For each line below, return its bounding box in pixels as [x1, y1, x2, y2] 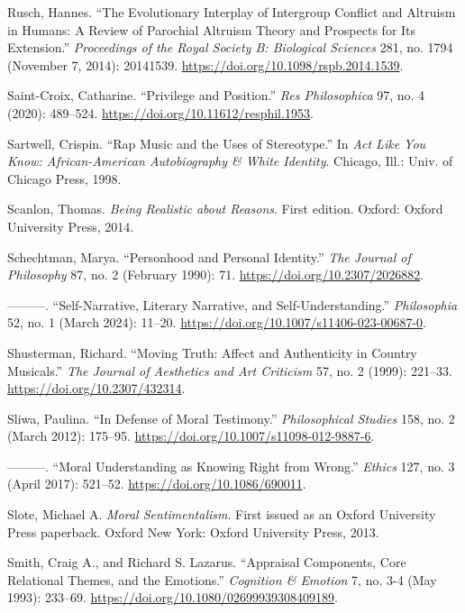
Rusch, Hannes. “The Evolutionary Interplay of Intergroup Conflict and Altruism [7, 3, 456, 21]
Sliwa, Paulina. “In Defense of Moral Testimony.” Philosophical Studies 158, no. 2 [7, 408, 455, 427]
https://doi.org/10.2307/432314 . [7, 379, 186, 398]
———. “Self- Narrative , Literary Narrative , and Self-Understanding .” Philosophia [7, 295, 458, 314]
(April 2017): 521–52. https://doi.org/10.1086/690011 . [7, 474, 306, 493]
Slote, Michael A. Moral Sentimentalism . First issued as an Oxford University [7, 505, 436, 524]
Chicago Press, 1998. [7, 169, 122, 188]
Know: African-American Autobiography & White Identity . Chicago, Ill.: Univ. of [7, 151, 453, 170]
